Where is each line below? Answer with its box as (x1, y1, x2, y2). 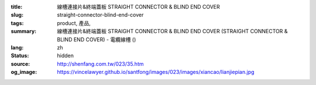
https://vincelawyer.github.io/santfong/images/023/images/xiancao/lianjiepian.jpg (57, 69, 255, 76)
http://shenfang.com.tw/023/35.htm (57, 60, 144, 67)
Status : (11, 52, 29, 59)
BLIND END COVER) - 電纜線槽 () (57, 36, 136, 43)
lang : (11, 44, 24, 51)
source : (11, 60, 30, 67)
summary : (11, 28, 37, 35)
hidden (57, 52, 74, 59)
